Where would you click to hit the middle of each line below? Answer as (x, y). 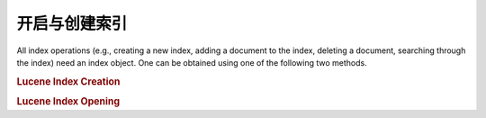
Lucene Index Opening (68, 101)
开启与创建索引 (72, 23)
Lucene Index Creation (68, 81)
